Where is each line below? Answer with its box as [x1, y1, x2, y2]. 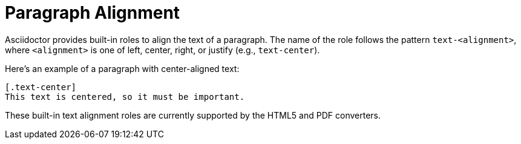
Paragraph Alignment [5, 2, 180, 23]
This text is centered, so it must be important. [5, 91, 245, 102]
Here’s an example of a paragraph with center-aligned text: [5, 63, 240, 74]
